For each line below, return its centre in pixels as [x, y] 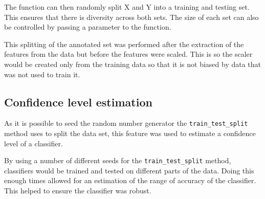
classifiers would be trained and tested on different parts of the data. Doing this [129, 170]
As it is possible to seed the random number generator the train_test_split [126, 123]
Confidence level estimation [78, 102]
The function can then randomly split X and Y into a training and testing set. [127, 7]
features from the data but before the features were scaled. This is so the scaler [128, 54]
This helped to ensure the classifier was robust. [78, 191]
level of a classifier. [34, 143]
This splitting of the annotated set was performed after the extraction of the [124, 44]
